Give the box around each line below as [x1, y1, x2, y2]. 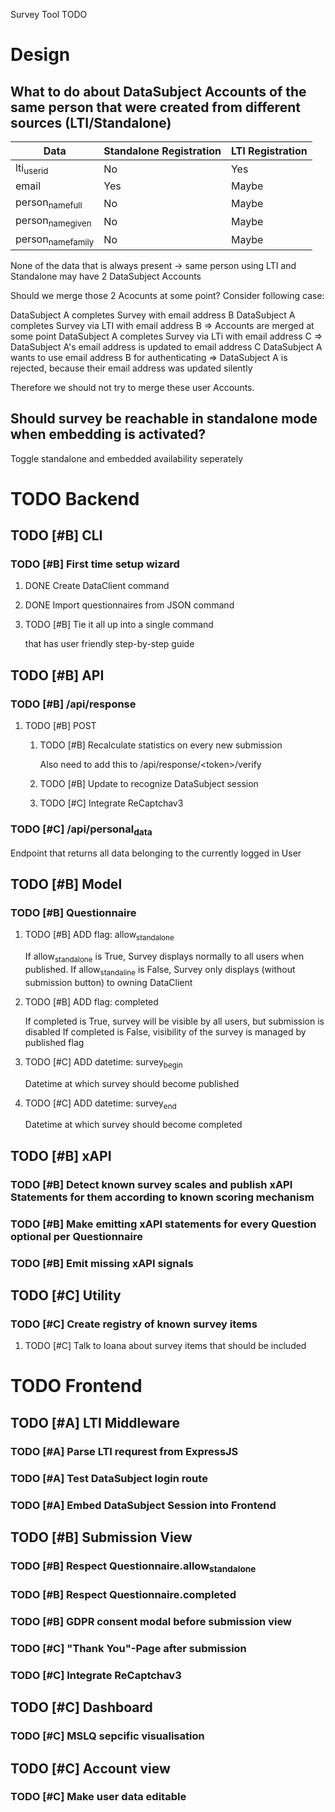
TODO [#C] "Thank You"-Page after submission [10, 1641, 247, 1655]
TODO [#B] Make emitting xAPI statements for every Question [10, 1217, 317, 1231]
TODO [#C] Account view [10, 1760, 171, 1777]
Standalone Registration [103, 144, 222, 158]
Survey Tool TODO [10, 9, 88, 20]
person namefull [15, 195, 83, 211]
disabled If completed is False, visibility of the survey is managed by [24, 1025, 307, 1038]
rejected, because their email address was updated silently [10, 362, 253, 374]
